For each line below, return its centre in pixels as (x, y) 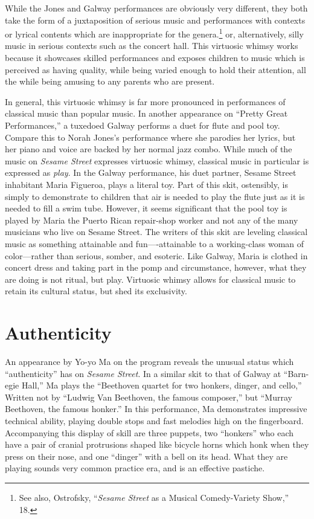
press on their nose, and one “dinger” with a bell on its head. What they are (146, 456)
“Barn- (296, 373)
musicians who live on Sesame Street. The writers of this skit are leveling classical (156, 232)
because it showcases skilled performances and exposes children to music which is (155, 58)
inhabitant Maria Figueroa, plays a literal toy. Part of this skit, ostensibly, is (146, 184)
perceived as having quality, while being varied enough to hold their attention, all (155, 69)
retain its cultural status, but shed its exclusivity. (96, 291)
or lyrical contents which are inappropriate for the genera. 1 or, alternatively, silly (154, 33)
